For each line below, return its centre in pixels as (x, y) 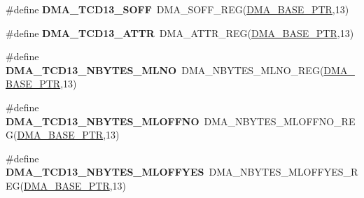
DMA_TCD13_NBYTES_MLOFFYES (105, 172)
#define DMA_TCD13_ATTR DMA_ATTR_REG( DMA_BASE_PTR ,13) (180, 33)
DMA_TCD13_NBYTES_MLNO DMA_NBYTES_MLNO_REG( (165, 70)
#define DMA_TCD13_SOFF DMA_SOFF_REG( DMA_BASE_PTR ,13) (177, 9)
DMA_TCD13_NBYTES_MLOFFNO (103, 121)
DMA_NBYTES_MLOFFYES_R (283, 172)
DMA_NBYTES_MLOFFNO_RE (280, 121)
